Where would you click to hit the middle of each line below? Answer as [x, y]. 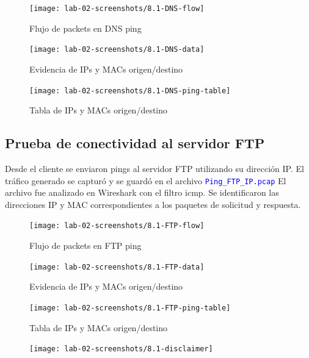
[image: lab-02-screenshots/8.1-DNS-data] [117, 50]
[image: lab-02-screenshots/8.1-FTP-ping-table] [130, 308]
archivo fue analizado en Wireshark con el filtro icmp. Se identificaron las [142, 192]
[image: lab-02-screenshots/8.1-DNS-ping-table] [130, 91]
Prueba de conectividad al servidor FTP [135, 143]
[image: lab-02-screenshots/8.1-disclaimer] [121, 349]
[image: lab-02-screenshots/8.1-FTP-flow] [117, 226]
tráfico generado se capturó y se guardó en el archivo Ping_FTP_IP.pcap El [146, 180]
